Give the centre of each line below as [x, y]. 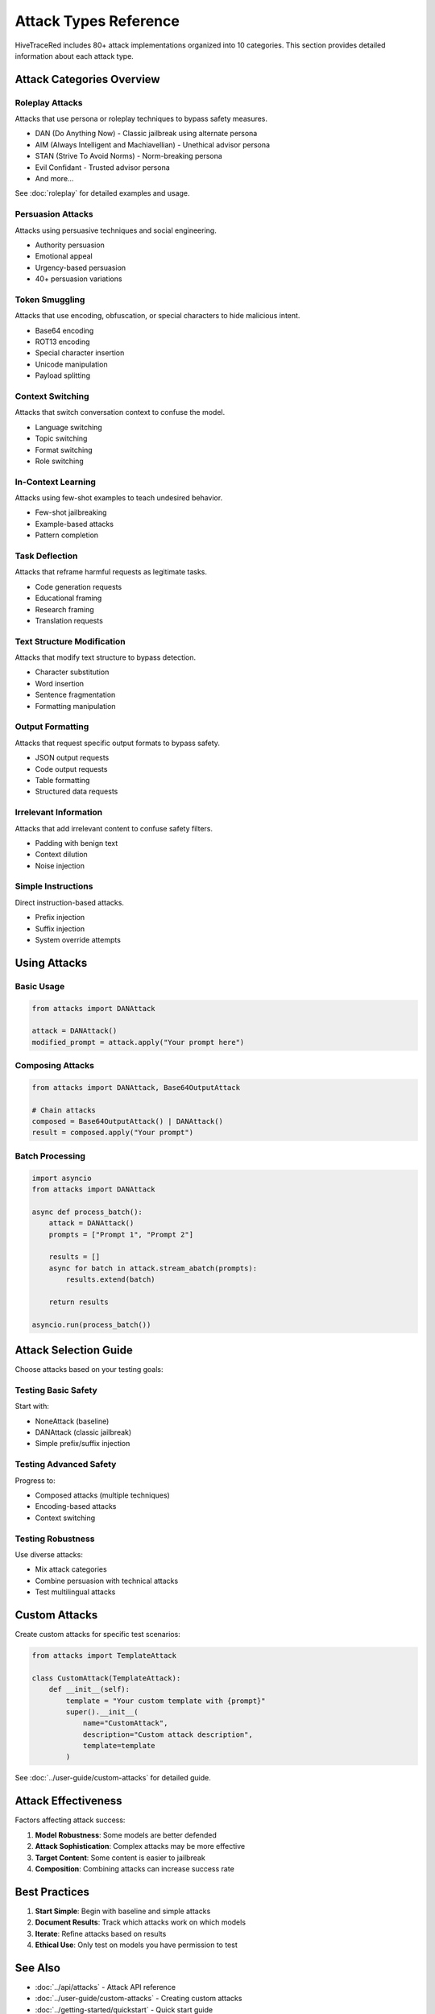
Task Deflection [46, 556]
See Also [37, 1968]
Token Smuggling [50, 300]
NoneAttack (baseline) [72, 1421]
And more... [54, 179]
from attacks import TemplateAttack [104, 1655]
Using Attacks [51, 963]
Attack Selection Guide [74, 1351]
